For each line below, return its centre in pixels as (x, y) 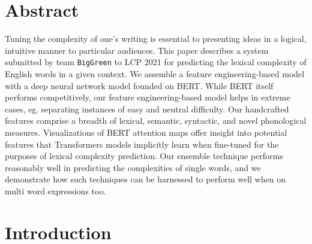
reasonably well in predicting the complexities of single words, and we (133, 167)
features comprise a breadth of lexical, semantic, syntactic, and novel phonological (156, 121)
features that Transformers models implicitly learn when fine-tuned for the (142, 144)
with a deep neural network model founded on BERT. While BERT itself (139, 85)
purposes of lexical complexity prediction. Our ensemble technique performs (144, 156)
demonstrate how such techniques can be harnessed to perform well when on (145, 179)
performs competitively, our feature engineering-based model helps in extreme (148, 97)
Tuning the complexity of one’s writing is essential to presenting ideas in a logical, (156, 39)
